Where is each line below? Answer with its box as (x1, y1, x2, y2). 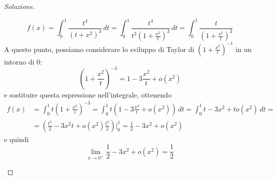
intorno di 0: (4, 56, 42, 66)
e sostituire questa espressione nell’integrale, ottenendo (4, 89, 172, 99)
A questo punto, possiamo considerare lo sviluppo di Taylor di (4, 43, 194, 54)
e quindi (4, 133, 29, 144)
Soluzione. (4, 1, 35, 11)
